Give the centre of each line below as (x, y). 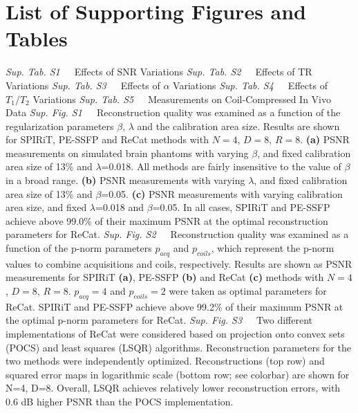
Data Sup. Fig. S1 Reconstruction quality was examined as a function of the (173, 112)
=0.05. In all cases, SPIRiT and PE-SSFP (241, 207)
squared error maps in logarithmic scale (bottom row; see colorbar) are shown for (178, 374)
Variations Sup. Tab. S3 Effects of (83, 85)
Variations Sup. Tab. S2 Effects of (217, 72)
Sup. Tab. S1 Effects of (60, 72)
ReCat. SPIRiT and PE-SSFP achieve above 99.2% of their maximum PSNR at (175, 306)
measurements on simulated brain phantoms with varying (127, 153)
